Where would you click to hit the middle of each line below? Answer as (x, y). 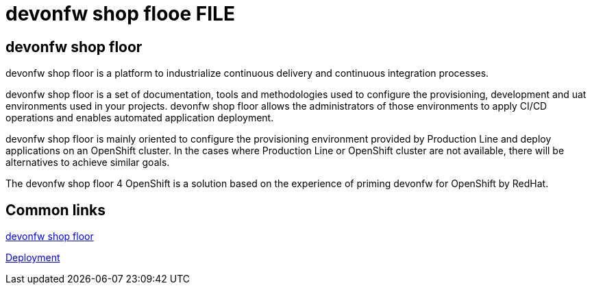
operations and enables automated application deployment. (140, 118)
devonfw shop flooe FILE (120, 14)
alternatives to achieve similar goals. (88, 162)
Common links (56, 210)
